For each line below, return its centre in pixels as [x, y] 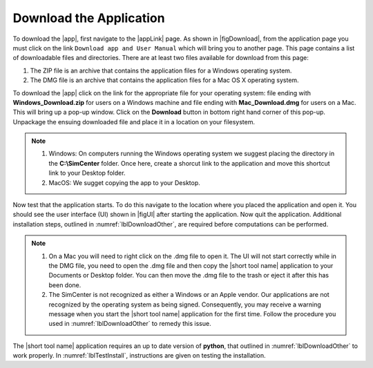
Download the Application [89, 18]
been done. [65, 285]
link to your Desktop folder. [87, 173]
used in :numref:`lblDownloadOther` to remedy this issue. [130, 324]
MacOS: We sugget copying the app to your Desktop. [124, 182]
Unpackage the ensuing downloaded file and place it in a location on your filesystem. [134, 122]
